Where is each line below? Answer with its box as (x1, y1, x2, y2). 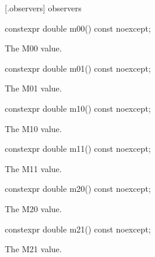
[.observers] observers (5, 2, 82, 14)
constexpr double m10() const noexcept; (5, 102, 151, 114)
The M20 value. (5, 202, 62, 215)
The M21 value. (5, 243, 62, 255)
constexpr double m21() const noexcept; (5, 222, 151, 235)
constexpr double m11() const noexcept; (5, 142, 151, 155)
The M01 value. (5, 82, 62, 94)
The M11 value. (5, 162, 62, 175)
